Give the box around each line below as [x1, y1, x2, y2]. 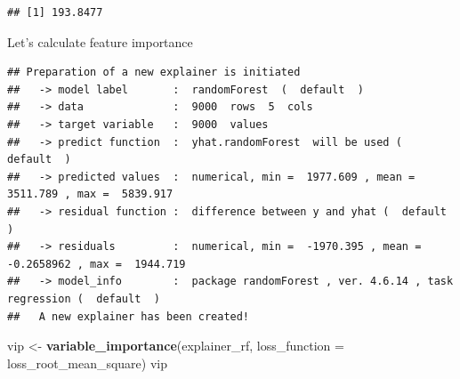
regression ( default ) [7, 292, 160, 305]
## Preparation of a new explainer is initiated [7, 66, 301, 79]
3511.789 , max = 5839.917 [7, 188, 174, 201]
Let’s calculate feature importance [7, 32, 193, 51]
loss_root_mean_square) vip [7, 353, 167, 372]
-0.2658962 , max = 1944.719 [7, 257, 186, 270]
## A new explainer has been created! [7, 310, 250, 323]
